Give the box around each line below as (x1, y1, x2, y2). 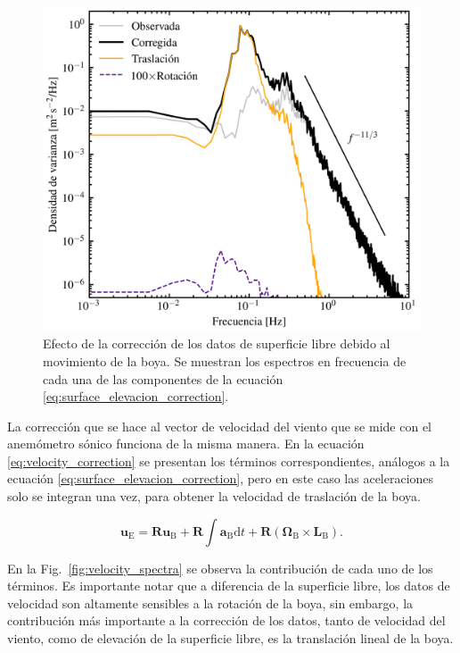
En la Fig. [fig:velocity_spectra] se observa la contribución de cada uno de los (7, 558, 433, 577)
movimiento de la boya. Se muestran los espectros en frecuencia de (43, 351, 407, 370)
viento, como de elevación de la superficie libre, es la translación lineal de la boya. (7, 629, 454, 648)
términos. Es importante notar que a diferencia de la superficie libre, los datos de (7, 576, 450, 595)
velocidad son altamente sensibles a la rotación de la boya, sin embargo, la (7, 593, 414, 612)
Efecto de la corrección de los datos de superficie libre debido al (43, 334, 390, 353)
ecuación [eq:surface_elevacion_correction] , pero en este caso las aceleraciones (7, 469, 434, 488)
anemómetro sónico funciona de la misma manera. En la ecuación (7, 434, 365, 453)
